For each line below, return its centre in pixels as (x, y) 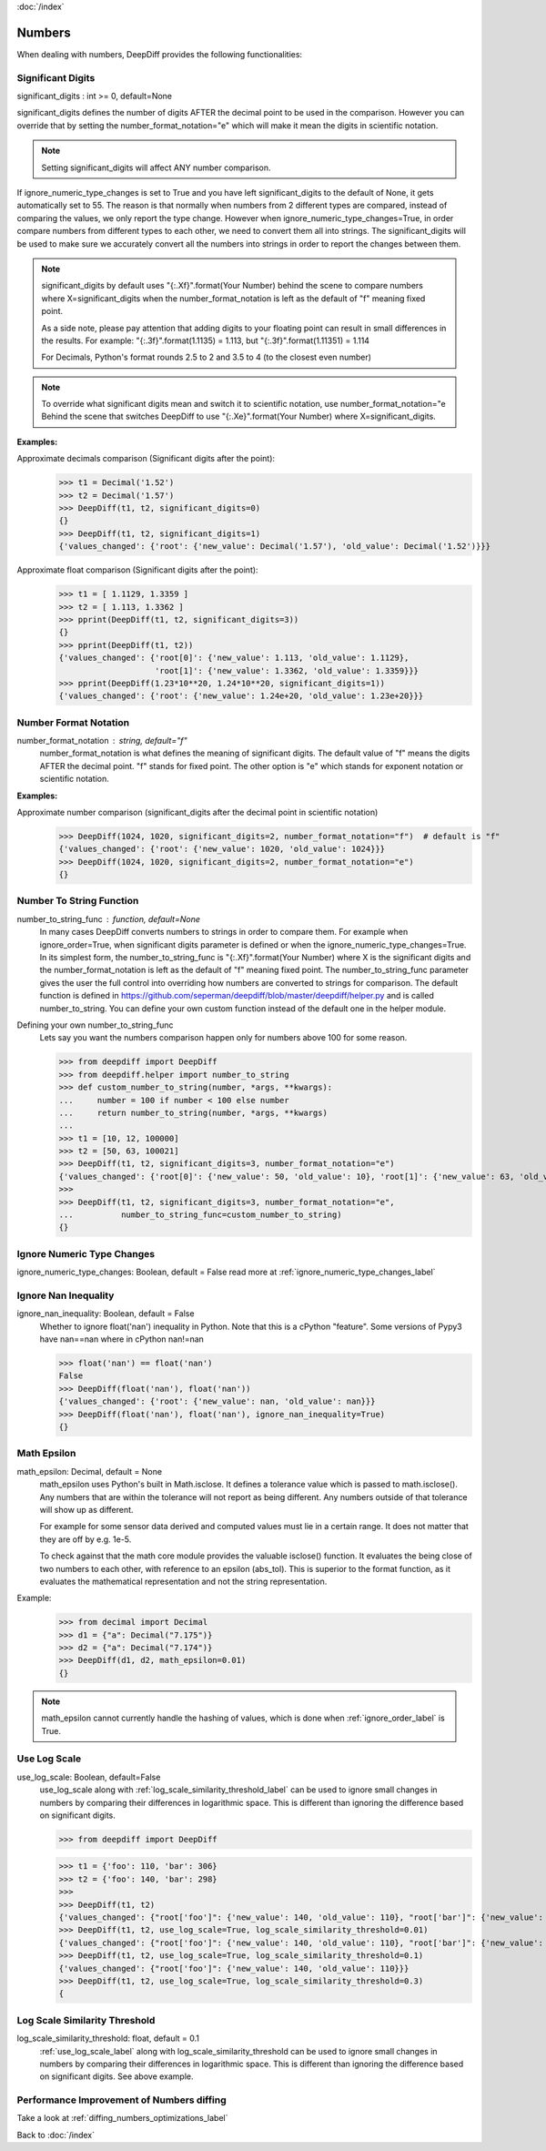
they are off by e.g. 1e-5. (86, 1539)
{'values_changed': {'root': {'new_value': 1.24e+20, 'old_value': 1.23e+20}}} (241, 696)
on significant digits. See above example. (116, 2076)
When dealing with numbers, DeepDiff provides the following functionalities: (160, 54)
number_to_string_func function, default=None (108, 918)
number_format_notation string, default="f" (102, 741)
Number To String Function (78, 901)
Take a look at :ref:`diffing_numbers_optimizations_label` (122, 2118)
